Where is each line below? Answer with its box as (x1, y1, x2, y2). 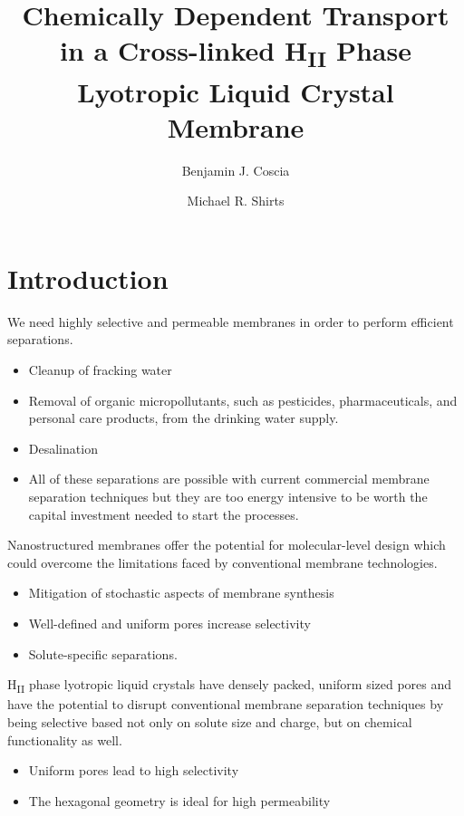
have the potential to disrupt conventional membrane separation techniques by (7, 695, 444, 714)
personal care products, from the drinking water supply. (28, 408, 339, 427)
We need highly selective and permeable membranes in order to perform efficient (7, 312, 454, 331)
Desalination (28, 438, 98, 457)
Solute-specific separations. (28, 644, 178, 663)
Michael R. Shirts (187, 191, 285, 210)
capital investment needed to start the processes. (28, 504, 299, 523)
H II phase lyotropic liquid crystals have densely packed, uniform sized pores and (7, 675, 452, 696)
